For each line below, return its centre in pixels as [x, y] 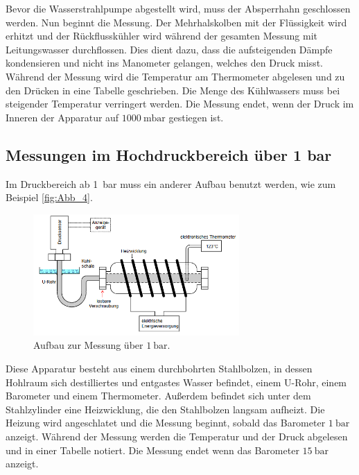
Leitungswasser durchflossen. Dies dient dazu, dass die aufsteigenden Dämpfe [169, 49]
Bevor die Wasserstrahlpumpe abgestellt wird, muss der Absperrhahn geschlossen [178, 8]
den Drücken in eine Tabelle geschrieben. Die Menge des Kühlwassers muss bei [173, 90]
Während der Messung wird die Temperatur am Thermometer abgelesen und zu [175, 76]
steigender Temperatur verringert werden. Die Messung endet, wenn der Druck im [180, 104]
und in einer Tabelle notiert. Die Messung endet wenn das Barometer [152, 450]
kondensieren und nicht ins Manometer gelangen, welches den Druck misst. [165, 63]
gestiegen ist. [196, 117]
